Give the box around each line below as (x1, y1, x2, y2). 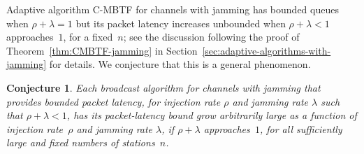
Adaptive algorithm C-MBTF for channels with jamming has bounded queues (6, 2, 339, 16)
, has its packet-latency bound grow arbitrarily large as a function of (66, 108, 357, 122)
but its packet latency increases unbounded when (75, 15, 286, 30)
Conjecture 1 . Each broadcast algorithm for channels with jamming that (6, 80, 321, 94)
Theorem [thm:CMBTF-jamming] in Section (6, 43, 198, 57)
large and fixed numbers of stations (6, 135, 155, 150)
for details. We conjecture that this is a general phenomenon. (49, 57, 311, 71)
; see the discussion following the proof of (123, 29, 300, 44)
